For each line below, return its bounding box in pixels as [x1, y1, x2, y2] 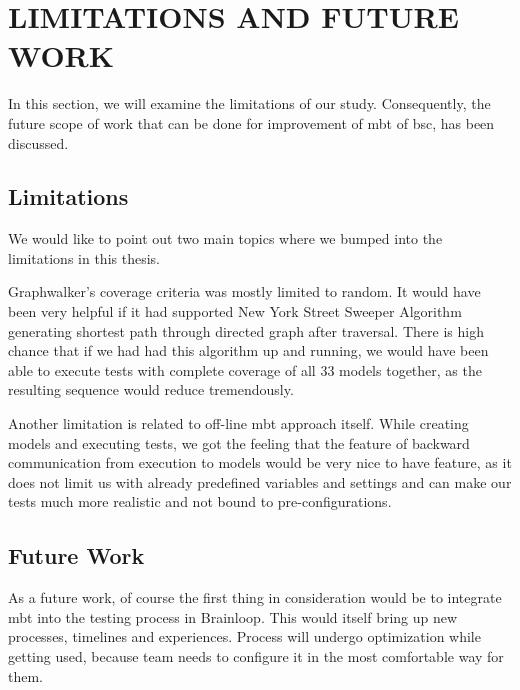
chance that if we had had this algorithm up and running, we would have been [8, 340, 489, 361]
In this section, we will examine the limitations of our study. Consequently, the [8, 93, 491, 114]
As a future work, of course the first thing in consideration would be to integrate [8, 587, 502, 608]
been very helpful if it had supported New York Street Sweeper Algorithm [8, 301, 462, 322]
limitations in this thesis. [8, 247, 160, 268]
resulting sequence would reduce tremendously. [8, 379, 294, 400]
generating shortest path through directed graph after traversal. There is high [8, 320, 484, 341]
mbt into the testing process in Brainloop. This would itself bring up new [8, 606, 458, 627]
